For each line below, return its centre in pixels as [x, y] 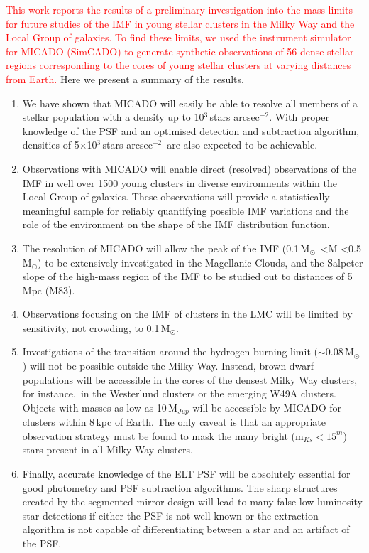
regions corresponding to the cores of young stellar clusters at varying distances [178, 65]
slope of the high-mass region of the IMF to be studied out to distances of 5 [187, 276]
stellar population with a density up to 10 [113, 117]
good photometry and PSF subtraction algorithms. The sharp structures [180, 487]
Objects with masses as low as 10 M [100, 407]
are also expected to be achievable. [242, 145]
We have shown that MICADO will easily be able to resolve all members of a [190, 103]
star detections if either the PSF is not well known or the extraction [170, 515]
